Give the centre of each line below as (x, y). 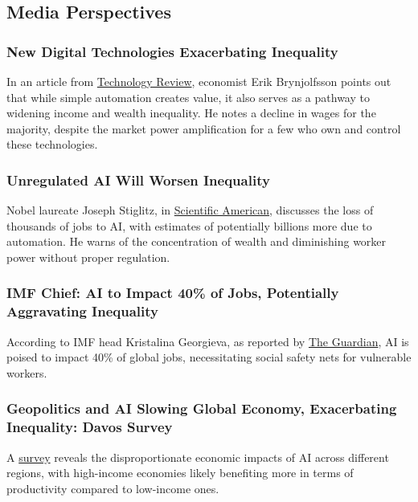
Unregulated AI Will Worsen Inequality (138, 180)
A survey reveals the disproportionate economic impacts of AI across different (198, 457)
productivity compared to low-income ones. (113, 488)
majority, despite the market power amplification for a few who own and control (204, 128)
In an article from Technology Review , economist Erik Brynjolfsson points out (199, 81)
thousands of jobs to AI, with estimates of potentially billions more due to (189, 225)
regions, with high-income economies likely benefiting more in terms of (180, 473)
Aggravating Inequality (82, 311)
